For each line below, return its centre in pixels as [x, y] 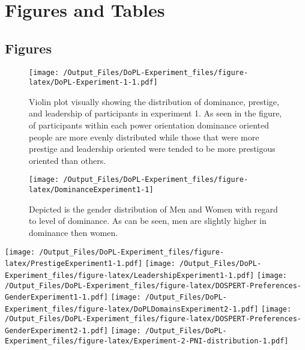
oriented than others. [68, 160]
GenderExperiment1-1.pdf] [56, 297]
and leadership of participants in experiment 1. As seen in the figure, [156, 113]
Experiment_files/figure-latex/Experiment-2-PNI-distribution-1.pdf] [147, 341]
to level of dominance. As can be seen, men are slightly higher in [148, 221]
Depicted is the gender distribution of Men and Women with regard [153, 209]
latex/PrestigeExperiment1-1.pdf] [74, 264]
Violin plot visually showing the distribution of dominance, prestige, [154, 101]
